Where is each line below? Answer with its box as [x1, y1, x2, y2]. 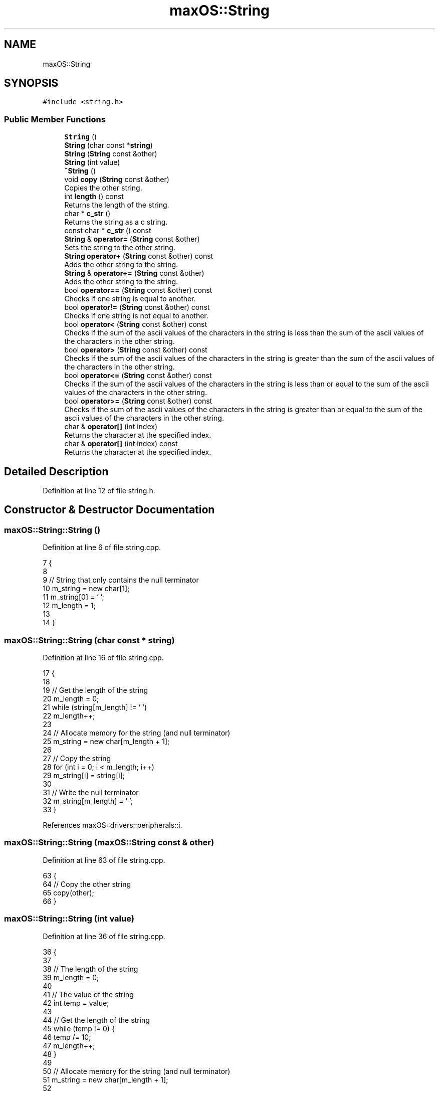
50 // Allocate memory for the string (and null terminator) [43, 1066, 231, 1075]
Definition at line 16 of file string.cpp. [43, 653, 164, 662]
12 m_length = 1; [43, 601, 96, 610]
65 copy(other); [43, 888, 94, 897]
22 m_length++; [43, 711, 95, 720]
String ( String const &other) [64, 149, 157, 158]
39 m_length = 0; [43, 973, 99, 982]
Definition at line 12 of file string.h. [43, 486, 155, 495]
